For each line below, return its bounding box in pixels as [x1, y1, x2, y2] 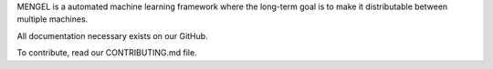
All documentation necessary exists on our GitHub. [16, 30, 209, 41]
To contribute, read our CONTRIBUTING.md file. [16, 47, 197, 58]
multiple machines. [16, 14, 89, 25]
